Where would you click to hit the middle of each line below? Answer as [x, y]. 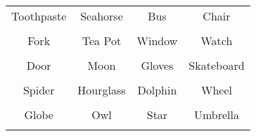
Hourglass [102, 90]
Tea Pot [102, 41]
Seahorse [102, 16]
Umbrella [216, 115]
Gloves [157, 65]
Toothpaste [39, 16]
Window [157, 41]
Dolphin [157, 90]
